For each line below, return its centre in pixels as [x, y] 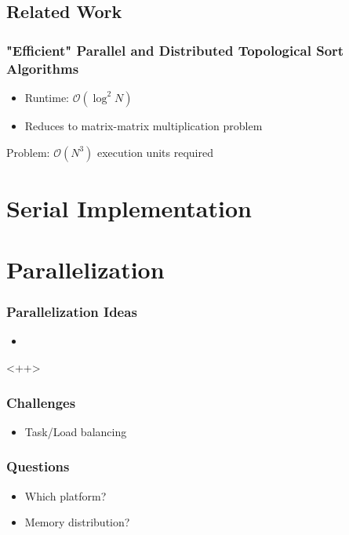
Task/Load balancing [76, 431]
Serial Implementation [129, 207]
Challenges [41, 402]
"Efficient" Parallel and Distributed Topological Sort [175, 50]
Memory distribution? [77, 522]
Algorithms [43, 68]
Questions [38, 466]
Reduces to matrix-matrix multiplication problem [144, 125]
